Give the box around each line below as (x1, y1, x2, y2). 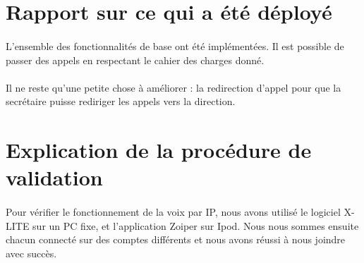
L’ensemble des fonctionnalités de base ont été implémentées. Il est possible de (6, 38, 344, 53)
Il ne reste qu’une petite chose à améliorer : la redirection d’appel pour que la (6, 80, 341, 94)
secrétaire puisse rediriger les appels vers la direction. (6, 94, 236, 109)
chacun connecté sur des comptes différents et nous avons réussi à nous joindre (6, 232, 346, 247)
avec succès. (6, 245, 57, 260)
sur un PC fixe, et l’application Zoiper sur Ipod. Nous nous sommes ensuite (32, 218, 359, 233)
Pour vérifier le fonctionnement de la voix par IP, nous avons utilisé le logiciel (6, 204, 341, 219)
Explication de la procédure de (6, 135, 312, 164)
